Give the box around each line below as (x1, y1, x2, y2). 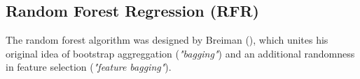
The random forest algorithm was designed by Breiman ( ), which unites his (6, 33, 328, 47)
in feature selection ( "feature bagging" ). (6, 60, 172, 74)
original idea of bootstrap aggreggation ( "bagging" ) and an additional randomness (6, 46, 355, 60)
